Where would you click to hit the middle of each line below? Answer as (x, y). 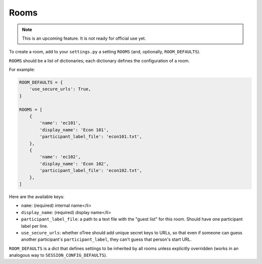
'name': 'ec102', (60, 157)
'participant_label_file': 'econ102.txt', (91, 171)
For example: (22, 70)
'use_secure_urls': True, (60, 89)
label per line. (35, 226)
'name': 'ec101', (60, 123)
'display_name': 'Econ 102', (74, 164)
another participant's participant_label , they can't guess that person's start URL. (106, 239)
